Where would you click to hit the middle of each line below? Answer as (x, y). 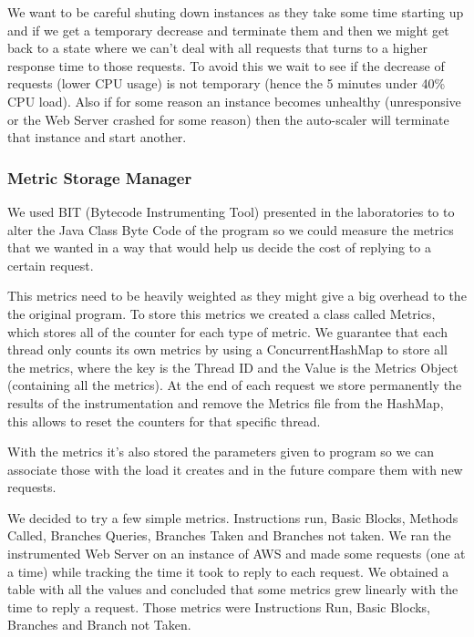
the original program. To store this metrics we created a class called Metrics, (222, 313)
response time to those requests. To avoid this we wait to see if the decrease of (226, 65)
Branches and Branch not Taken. (99, 625)
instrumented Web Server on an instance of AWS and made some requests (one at (237, 554)
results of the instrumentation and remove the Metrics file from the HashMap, (226, 402)
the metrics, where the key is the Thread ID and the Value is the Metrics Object (233, 367)
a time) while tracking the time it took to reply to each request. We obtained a (228, 571)
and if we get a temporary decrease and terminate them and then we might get (228, 30)
